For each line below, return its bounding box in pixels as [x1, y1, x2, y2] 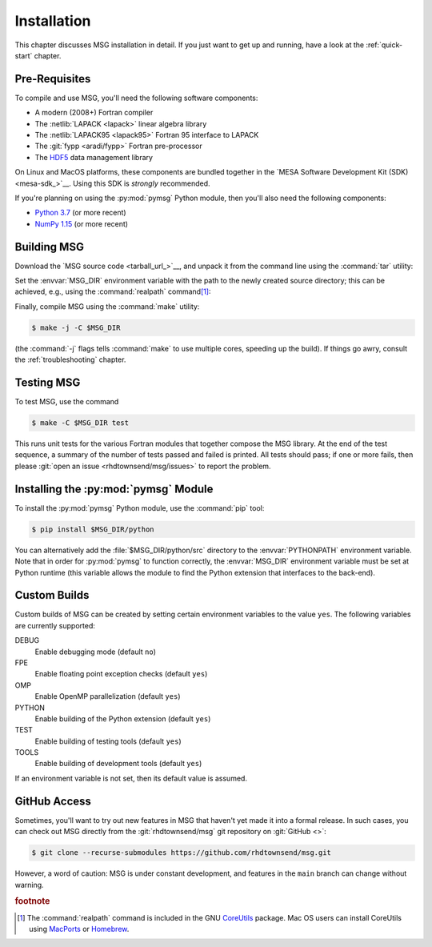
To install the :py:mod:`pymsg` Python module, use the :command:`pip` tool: [14, 503, 265, 512]
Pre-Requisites [14, 72, 91, 86]
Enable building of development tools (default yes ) [34, 759, 202, 768]
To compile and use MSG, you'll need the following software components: [14, 93, 258, 102]
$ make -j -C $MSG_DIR [31, 323, 121, 332]
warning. [14, 880, 44, 889]
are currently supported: [14, 620, 95, 630]
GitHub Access [14, 794, 92, 808]
